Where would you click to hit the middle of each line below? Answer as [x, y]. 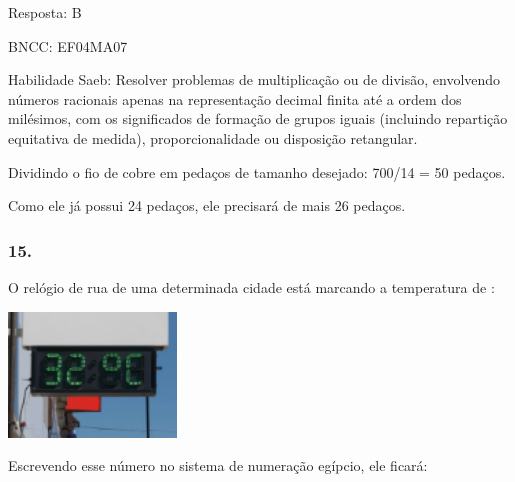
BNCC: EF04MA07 [68, 45]
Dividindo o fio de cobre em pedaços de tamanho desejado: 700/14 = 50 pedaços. [257, 171]
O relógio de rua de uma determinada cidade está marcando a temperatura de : [251, 286]
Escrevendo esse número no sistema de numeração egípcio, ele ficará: [218, 465]
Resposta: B [45, 12]
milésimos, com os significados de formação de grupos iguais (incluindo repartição [258, 118]
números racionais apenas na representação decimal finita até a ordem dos [235, 98]
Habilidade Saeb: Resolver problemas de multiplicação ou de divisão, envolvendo [254, 79]
